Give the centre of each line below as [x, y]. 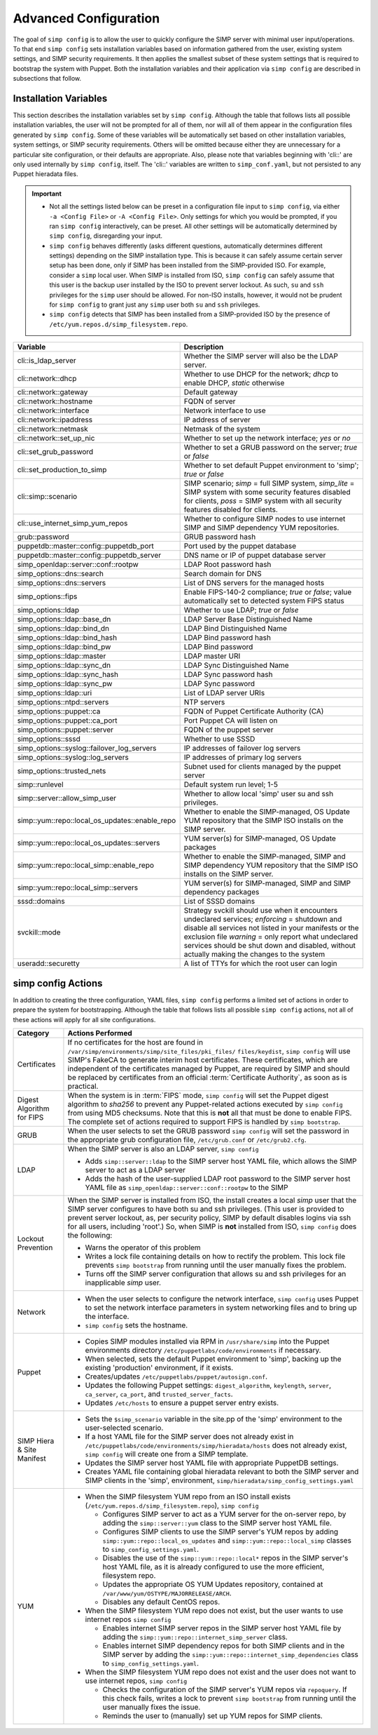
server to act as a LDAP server [135, 1170]
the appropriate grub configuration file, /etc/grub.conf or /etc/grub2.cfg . [187, 1139]
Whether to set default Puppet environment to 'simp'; [271, 465]
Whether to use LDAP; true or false [241, 610]
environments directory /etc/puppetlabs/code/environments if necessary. [203, 1350]
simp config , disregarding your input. [106, 236]
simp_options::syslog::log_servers [73, 758]
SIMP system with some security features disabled [267, 493]
